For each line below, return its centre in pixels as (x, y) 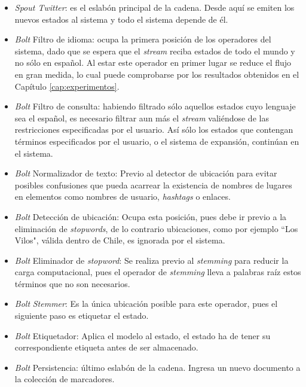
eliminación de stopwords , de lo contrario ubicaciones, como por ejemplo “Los (156, 228)
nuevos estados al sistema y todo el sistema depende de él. (121, 19)
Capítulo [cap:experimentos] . (67, 86)
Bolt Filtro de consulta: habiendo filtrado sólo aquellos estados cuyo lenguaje (155, 106)
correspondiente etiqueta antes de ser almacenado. (106, 347)
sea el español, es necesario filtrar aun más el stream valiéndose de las (142, 118)
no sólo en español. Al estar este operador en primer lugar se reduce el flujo (153, 63)
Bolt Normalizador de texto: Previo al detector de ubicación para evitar (146, 173)
